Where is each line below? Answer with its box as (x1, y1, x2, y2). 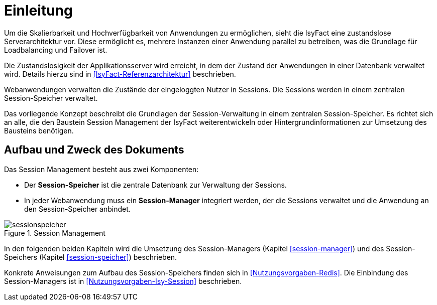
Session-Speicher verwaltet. (4, 93, 98, 102)
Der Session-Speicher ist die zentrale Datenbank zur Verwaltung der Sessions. (24, 180, 287, 189)
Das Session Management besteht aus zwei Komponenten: (4, 165, 199, 174)
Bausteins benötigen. (4, 126, 74, 135)
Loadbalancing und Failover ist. (4, 45, 107, 54)
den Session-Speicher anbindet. (24, 204, 131, 213)
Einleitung (4, 2, 73, 19)
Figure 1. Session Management (4, 228, 105, 237)
